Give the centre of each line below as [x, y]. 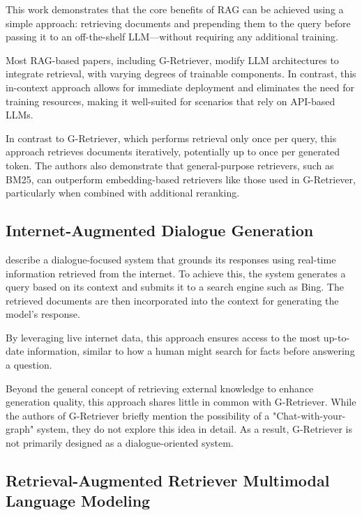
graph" [20, 429]
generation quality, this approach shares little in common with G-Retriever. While [181, 402]
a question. [29, 365]
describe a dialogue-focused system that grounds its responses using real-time [171, 259]
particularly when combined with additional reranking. [123, 193]
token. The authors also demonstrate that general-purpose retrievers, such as [170, 165]
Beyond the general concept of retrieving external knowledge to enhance [160, 388]
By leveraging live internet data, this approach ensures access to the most [163, 337]
